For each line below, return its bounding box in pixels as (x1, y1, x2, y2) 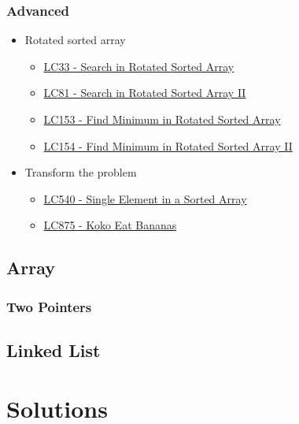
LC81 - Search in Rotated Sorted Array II (43, 84, 246, 101)
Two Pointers (6, 296, 92, 316)
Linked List (6, 337, 101, 362)
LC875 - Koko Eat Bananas (43, 217, 177, 233)
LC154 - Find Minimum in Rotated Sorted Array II (43, 137, 293, 154)
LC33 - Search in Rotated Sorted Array (43, 58, 234, 74)
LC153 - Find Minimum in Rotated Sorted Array (43, 111, 281, 127)
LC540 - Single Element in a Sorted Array (43, 190, 247, 206)
